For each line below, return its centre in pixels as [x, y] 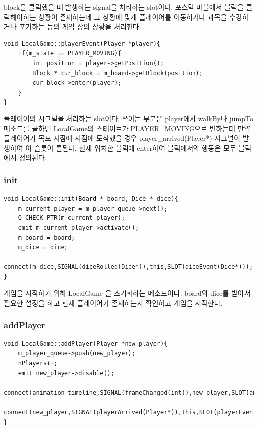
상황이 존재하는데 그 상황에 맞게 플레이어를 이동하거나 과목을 [133, 17]
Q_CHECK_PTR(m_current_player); [71, 218]
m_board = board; [47, 238]
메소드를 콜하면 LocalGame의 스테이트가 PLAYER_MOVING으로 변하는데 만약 [127, 128]
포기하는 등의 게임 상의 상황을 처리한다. [80, 27]
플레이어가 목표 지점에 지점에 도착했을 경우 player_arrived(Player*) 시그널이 [122, 138]
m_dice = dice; [43, 248]
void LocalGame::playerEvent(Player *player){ [82, 44]
